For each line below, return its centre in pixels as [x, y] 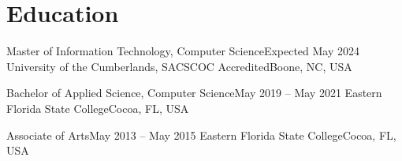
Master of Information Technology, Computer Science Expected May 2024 [183, 51]
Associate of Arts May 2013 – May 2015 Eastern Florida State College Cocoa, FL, [201, 135]
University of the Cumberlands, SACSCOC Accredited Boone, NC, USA [179, 66]
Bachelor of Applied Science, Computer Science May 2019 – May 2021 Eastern [194, 93]
